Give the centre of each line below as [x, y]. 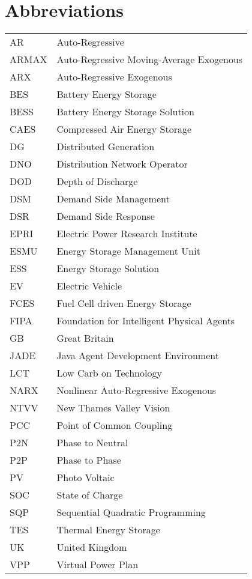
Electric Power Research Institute [127, 234]
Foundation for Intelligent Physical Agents [146, 321]
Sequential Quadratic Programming [131, 512]
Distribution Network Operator [122, 164]
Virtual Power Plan [97, 565]
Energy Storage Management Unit [128, 251]
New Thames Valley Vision [113, 408]
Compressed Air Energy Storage [124, 129]
